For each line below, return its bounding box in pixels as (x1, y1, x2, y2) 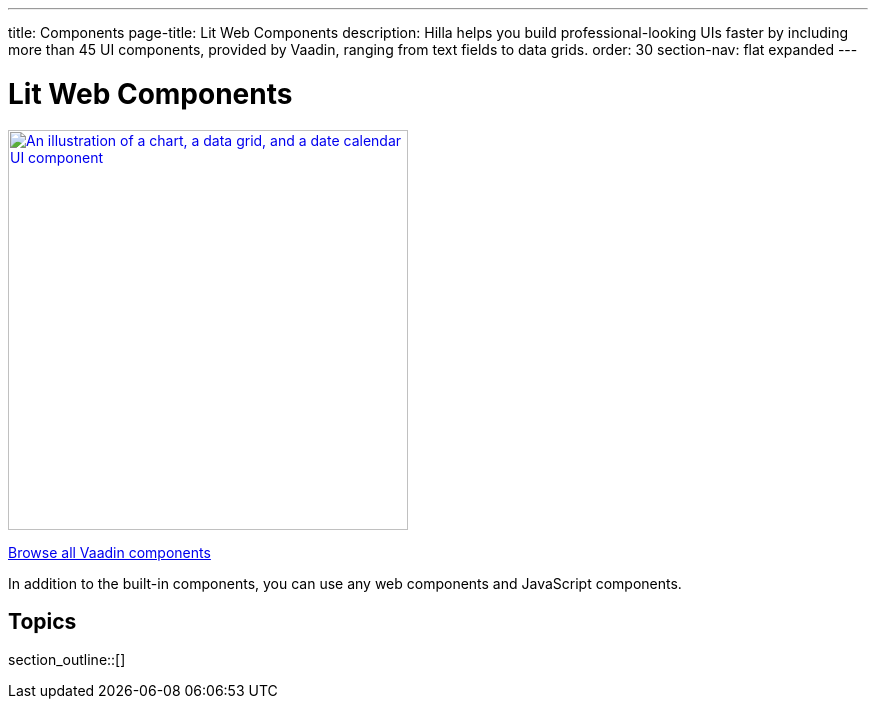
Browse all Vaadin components (8, 543, 211, 561)
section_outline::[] (8, 651, 126, 669)
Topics (8, 608, 77, 634)
